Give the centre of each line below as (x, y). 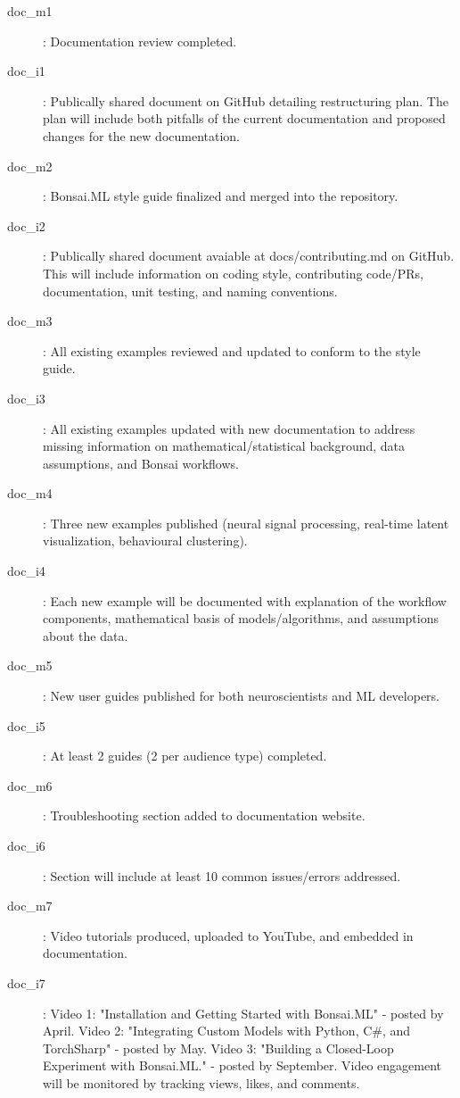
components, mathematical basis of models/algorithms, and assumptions (241, 618)
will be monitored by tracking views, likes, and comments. (201, 1082)
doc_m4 (30, 493)
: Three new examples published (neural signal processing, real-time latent (246, 523)
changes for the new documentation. (142, 135)
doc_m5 (30, 665)
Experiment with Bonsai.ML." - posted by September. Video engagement (242, 1065)
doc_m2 (30, 166)
